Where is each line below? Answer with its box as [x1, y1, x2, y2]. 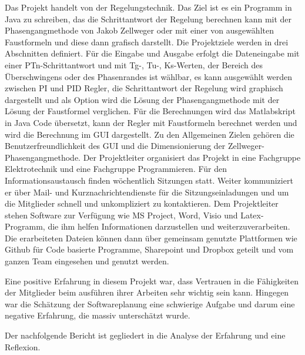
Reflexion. [5, 340, 41, 353]
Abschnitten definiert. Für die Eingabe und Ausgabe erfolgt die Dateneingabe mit [5, 47, 300, 59]
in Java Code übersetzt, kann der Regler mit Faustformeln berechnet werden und [5, 116, 297, 128]
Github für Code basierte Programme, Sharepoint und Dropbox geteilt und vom [5, 243, 294, 256]
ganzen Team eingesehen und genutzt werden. [5, 255, 169, 267]
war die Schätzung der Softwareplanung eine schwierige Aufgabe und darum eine [5, 297, 295, 310]
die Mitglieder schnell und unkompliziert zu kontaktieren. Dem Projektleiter [5, 197, 279, 210]
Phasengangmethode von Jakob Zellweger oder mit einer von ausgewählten [5, 24, 274, 37]
